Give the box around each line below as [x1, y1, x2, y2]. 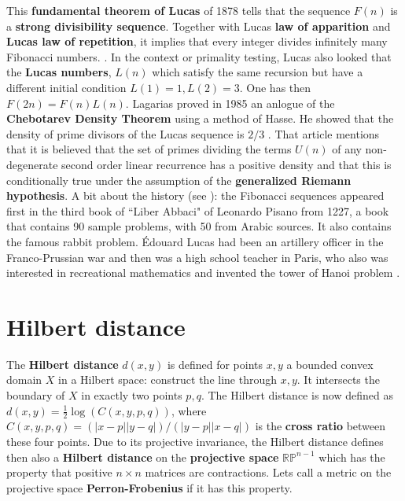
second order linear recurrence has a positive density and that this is [61, 156, 392, 172]
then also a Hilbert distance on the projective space [6, 448, 279, 465]
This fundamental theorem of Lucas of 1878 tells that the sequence [6, 2, 351, 18]
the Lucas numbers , [6, 64, 112, 80]
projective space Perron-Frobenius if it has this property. [6, 479, 293, 495]
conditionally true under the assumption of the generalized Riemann [6, 171, 352, 188]
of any [332, 141, 362, 157]
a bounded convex [286, 355, 374, 372]
